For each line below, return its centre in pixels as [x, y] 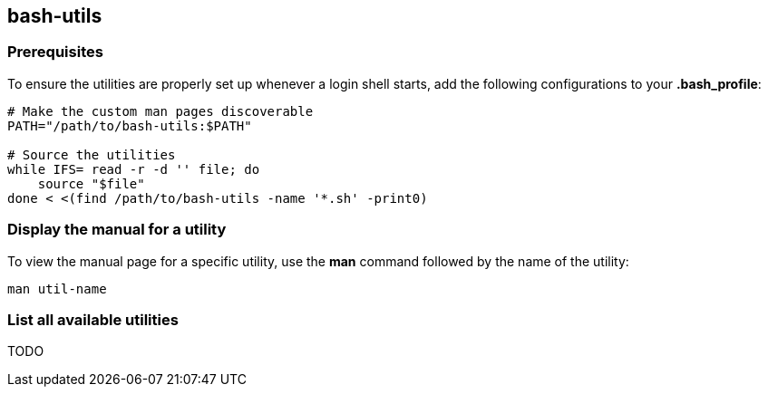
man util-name [57, 288]
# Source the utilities [92, 154]
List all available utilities [93, 319]
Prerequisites [55, 52]
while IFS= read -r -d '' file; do [134, 169]
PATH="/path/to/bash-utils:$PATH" [130, 125]
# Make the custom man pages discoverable [160, 111]
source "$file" [91, 183]
